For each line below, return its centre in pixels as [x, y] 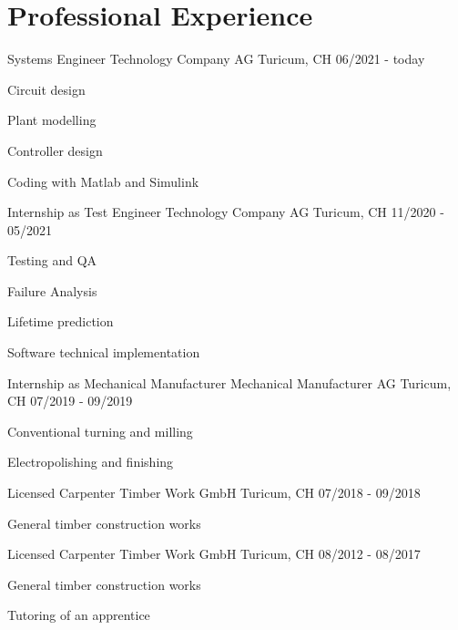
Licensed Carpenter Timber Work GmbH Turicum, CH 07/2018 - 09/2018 [214, 493]
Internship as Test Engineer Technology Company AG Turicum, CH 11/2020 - [226, 212]
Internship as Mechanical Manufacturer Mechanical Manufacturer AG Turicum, [229, 382]
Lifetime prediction [61, 321]
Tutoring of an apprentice [79, 615]
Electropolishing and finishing [91, 462]
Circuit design [46, 89]
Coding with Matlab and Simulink [103, 181]
